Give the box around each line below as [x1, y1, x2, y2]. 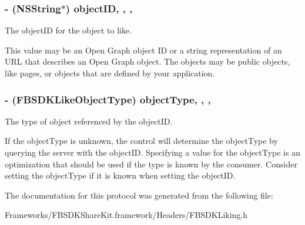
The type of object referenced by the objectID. [5, 115, 173, 127]
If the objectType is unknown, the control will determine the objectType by [5, 135, 278, 147]
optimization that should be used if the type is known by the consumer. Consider [5, 157, 297, 170]
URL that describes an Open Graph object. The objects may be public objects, [5, 55, 290, 68]
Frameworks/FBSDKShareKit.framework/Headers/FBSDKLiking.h [5, 209, 248, 221]
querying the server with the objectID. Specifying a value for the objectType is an [5, 146, 300, 158]
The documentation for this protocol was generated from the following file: [5, 189, 273, 201]
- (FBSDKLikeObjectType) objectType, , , [5, 92, 211, 106]
